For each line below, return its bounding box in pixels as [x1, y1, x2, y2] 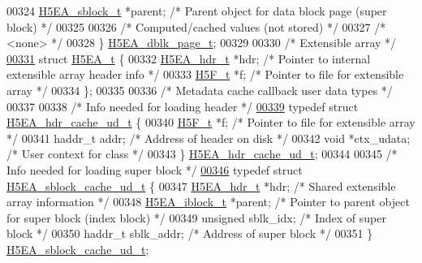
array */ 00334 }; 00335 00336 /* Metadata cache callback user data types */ [6, 81, 393, 98]
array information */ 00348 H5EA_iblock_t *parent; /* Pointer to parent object [6, 193, 410, 210]
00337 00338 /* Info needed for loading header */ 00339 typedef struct [6, 97, 359, 114]
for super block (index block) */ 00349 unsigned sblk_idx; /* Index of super [6, 209, 386, 226]
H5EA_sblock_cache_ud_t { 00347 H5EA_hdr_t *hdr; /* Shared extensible [6, 177, 396, 194]
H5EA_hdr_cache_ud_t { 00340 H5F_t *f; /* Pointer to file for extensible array [6, 114, 416, 131]
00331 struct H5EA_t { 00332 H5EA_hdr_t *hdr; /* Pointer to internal [6, 50, 371, 67]
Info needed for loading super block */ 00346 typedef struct [6, 161, 303, 178]
